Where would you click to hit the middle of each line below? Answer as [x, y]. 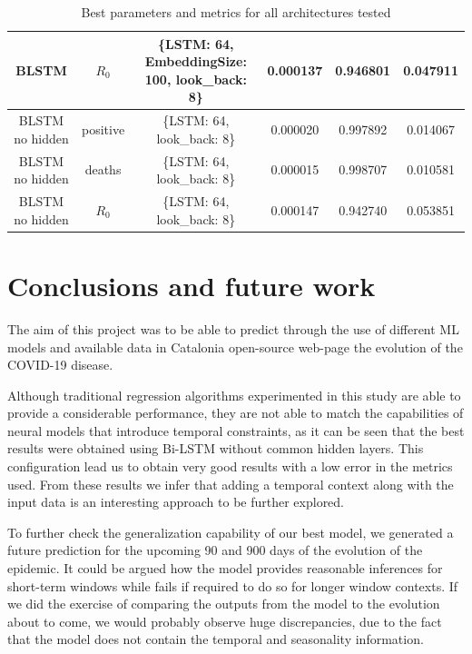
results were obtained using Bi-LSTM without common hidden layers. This [216, 448]
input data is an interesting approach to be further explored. [176, 502]
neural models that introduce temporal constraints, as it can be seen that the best [236, 430]
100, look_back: [196, 79]
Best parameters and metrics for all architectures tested [236, 12]
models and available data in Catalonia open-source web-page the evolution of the [235, 347]
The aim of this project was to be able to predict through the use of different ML [233, 328]
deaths [103, 169]
